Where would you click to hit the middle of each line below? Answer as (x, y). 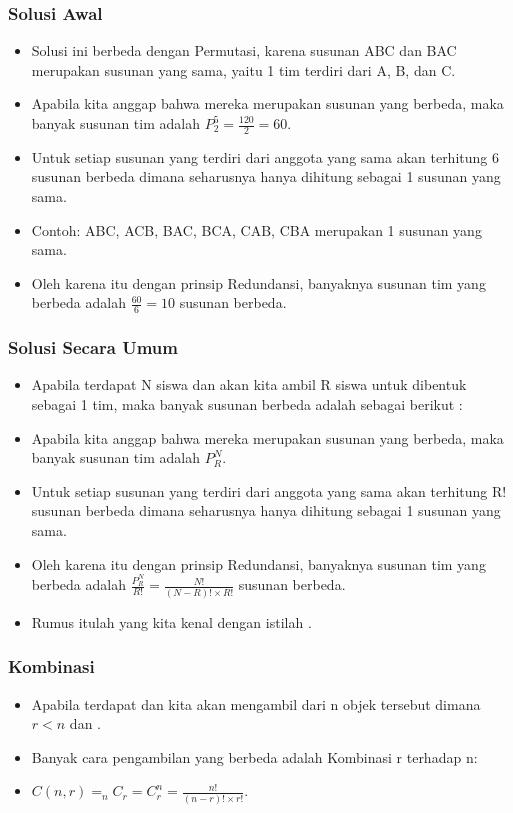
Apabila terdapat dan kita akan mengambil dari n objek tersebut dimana (256, 703)
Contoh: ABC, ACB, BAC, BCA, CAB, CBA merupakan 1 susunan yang (256, 229)
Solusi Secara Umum (93, 347)
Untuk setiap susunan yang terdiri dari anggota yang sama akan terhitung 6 (265, 156)
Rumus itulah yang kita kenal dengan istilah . (171, 621)
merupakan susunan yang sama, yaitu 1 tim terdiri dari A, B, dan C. (243, 69)
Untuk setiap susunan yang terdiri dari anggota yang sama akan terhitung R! (269, 490)
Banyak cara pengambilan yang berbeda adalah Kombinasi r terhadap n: (254, 756)
